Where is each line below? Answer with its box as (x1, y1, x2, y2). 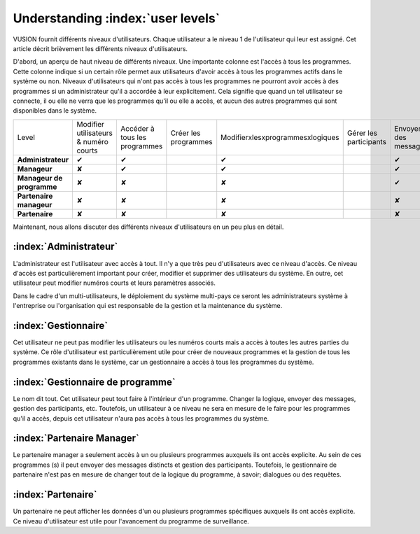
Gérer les (346, 128, 378, 138)
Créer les (170, 128, 201, 138)
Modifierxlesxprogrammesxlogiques (220, 132, 339, 142)
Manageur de (17, 173, 63, 183)
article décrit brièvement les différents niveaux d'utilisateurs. (13, 44, 188, 52)
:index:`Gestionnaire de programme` (13, 376, 176, 388)
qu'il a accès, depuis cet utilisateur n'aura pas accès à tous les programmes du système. (13, 414, 269, 423)
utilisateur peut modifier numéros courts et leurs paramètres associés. (13, 279, 216, 287)
